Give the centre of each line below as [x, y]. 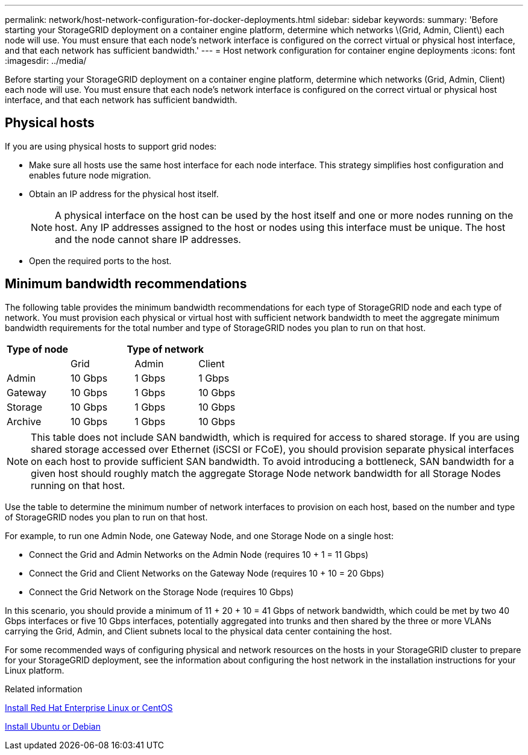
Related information [44, 689]
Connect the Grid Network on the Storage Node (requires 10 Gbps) [162, 592]
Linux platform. [35, 670]
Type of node [38, 349]
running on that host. [78, 485]
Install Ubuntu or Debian [53, 726]
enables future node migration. [90, 175]
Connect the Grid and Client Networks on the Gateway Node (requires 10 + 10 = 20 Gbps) [207, 573]
